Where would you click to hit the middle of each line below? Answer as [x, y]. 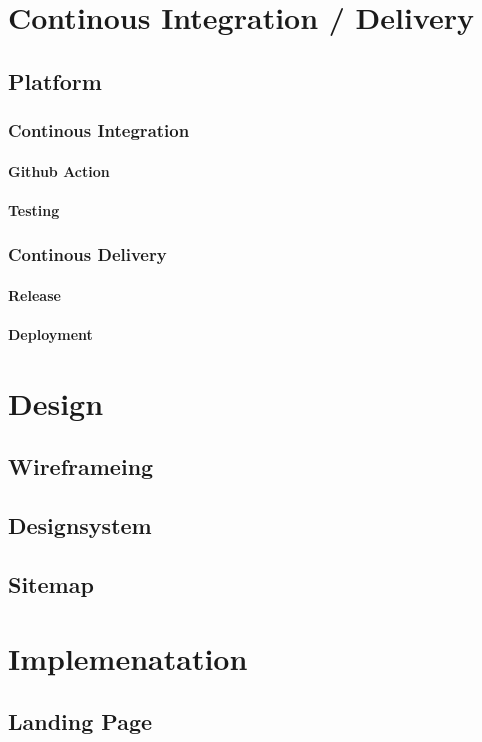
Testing [34, 209]
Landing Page [80, 721]
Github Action [59, 170]
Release [34, 294]
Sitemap [51, 583]
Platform [55, 80]
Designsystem [80, 525]
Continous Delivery [87, 254]
